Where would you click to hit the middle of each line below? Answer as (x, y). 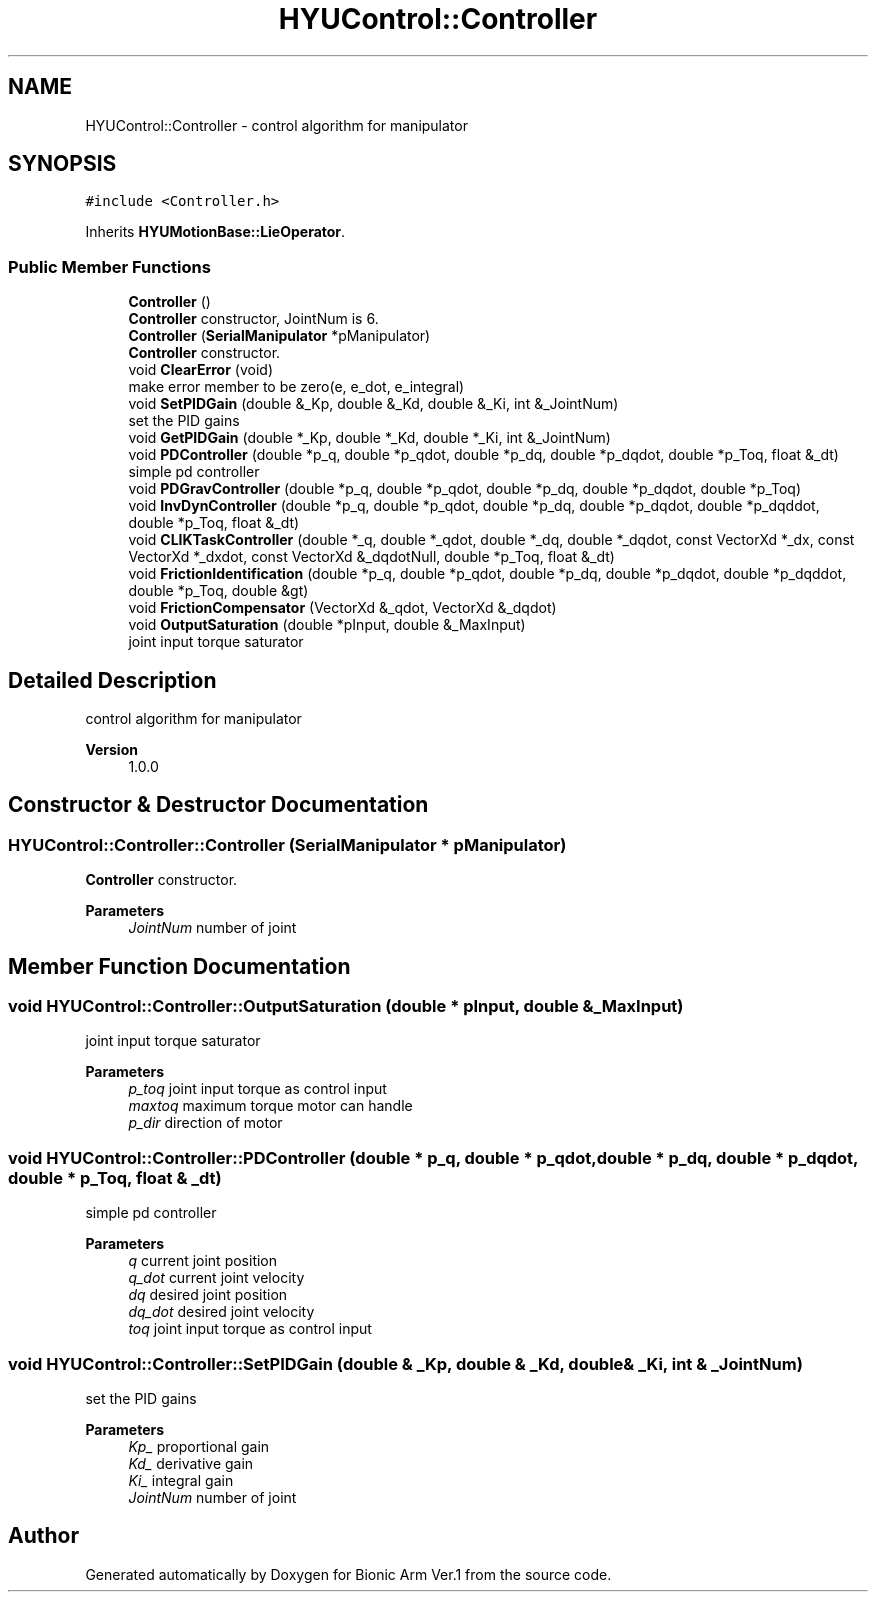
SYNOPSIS (62, 164)
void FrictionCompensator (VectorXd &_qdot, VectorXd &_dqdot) (342, 608)
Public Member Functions (109, 266)
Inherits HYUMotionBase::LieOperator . (215, 232)
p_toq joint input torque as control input (257, 1089)
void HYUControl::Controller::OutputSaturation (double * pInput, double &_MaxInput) (346, 1006)
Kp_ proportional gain (199, 1446)
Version (111, 750)
